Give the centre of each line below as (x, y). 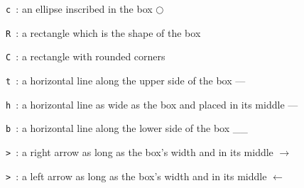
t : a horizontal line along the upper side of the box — (126, 80)
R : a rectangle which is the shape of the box (103, 32)
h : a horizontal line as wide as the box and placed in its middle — (152, 104)
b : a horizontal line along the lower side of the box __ (127, 128)
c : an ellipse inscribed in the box (79, 9)
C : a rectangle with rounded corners (86, 56)
